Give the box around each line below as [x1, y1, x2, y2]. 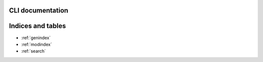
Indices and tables [9, 22, 66, 30]
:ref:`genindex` [21, 34, 51, 41]
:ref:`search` [21, 48, 46, 54]
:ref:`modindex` [21, 41, 52, 47]
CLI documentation [9, 6, 68, 15]
